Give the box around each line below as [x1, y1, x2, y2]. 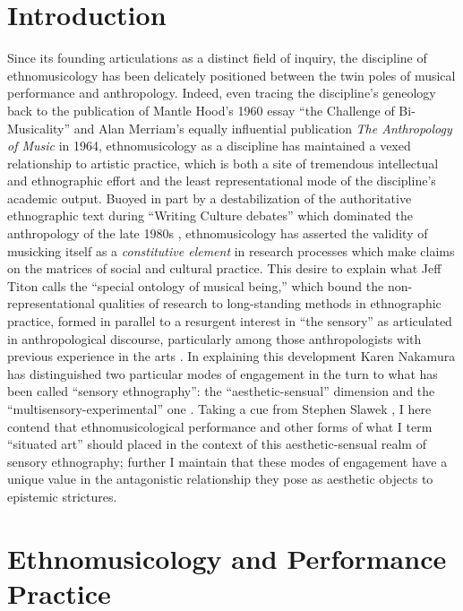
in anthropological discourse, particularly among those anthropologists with [7, 329, 422, 348]
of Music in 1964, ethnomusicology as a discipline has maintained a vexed [7, 136, 411, 155]
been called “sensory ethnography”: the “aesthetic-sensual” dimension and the [7, 382, 435, 400]
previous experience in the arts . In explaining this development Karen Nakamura [7, 347, 456, 366]
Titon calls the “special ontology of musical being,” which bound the [7, 276, 384, 295]
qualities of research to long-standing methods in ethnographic [99, 294, 442, 313]
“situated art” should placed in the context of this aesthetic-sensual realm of [7, 435, 426, 453]
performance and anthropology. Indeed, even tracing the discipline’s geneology [7, 83, 436, 102]
